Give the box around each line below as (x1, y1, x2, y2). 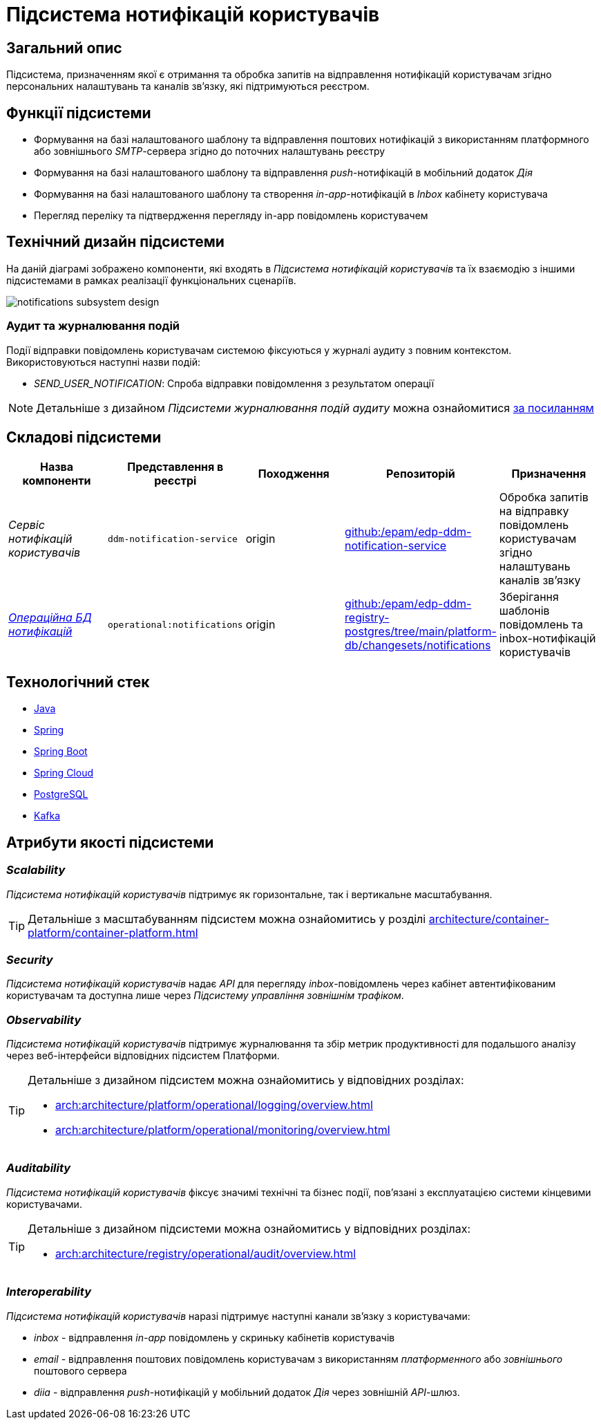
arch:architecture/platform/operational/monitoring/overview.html (55, 1123, 390, 1137)
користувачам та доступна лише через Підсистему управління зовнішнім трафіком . (6, 989, 404, 1002)
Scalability (6, 863, 66, 877)
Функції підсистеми (6, 104, 151, 122)
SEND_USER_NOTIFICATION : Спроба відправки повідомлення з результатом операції (34, 377, 435, 389)
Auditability (6, 1161, 71, 1175)
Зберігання (499, 590, 559, 604)
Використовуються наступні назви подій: (6, 355, 201, 368)
